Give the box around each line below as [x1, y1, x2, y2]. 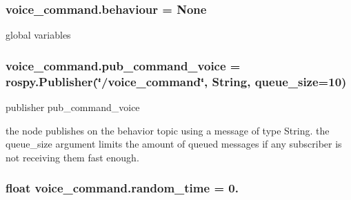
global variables [6, 28, 71, 42]
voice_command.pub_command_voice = [6, 57, 241, 74]
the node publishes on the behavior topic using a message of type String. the [6, 123, 330, 137]
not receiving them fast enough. [6, 150, 139, 164]
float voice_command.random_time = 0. [6, 179, 239, 197]
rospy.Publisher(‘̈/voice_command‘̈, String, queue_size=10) [6, 72, 347, 90]
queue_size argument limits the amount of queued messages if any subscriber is [6, 137, 342, 151]
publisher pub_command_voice [6, 99, 140, 114]
